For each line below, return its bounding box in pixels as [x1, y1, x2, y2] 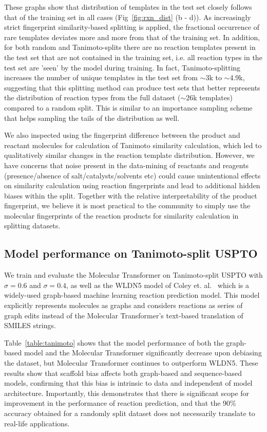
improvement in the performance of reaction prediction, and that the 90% [4, 398, 236, 408]
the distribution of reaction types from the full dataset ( [4, 92, 181, 103]
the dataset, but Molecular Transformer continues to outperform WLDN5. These [4, 357, 258, 368]
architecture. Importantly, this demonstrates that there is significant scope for [4, 387, 250, 398]
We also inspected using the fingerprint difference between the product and [4, 130, 240, 140]
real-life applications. [4, 418, 70, 428]
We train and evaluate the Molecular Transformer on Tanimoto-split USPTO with [4, 269, 263, 280]
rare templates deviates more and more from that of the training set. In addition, [4, 31, 260, 42]
